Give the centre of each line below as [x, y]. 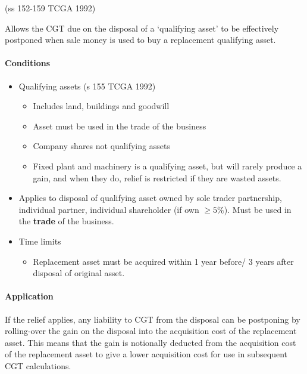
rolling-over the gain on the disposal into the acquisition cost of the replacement [151, 331]
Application [29, 296]
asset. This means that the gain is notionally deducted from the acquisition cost [151, 342]
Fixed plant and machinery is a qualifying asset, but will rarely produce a [167, 166]
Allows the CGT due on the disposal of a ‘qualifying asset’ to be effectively [142, 28]
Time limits [40, 241]
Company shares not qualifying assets [101, 146]
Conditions [28, 63]
